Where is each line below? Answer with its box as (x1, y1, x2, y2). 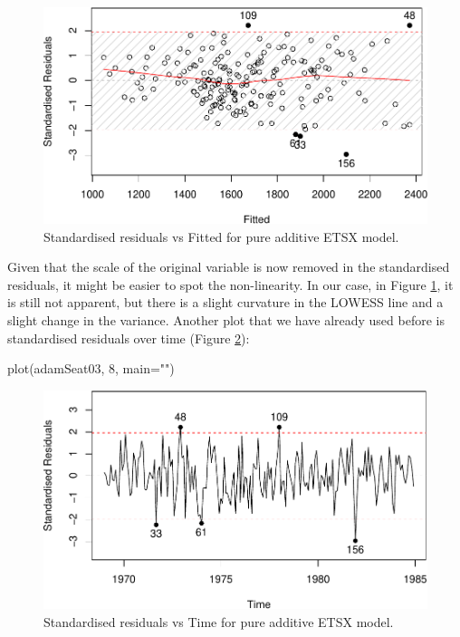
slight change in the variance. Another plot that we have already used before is (7, 311, 445, 330)
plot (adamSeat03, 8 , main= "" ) (7, 359, 175, 378)
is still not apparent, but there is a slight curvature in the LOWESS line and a (7, 293, 444, 312)
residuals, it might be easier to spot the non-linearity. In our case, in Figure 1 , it (7, 275, 454, 294)
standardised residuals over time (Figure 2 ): (7, 328, 250, 347)
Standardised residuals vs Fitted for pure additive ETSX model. (43, 227, 399, 246)
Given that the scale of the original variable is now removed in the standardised (7, 257, 450, 276)
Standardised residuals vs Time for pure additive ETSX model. (43, 613, 394, 632)
